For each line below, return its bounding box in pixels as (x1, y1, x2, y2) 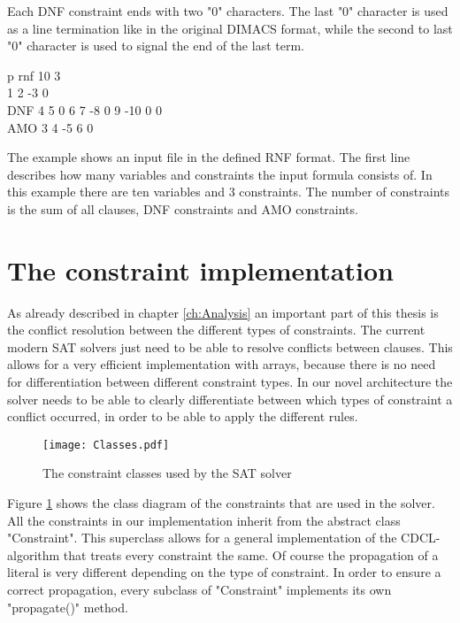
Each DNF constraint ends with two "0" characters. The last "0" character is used (7, 2, 448, 19)
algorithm (7, 545, 60, 564)
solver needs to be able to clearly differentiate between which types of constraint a (7, 389, 453, 408)
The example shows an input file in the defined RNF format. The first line (7, 148, 410, 166)
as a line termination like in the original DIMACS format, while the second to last (7, 19, 453, 37)
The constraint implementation (7, 251, 394, 288)
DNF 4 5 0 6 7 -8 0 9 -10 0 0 (7, 100, 162, 119)
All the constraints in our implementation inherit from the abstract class (7, 511, 401, 529)
